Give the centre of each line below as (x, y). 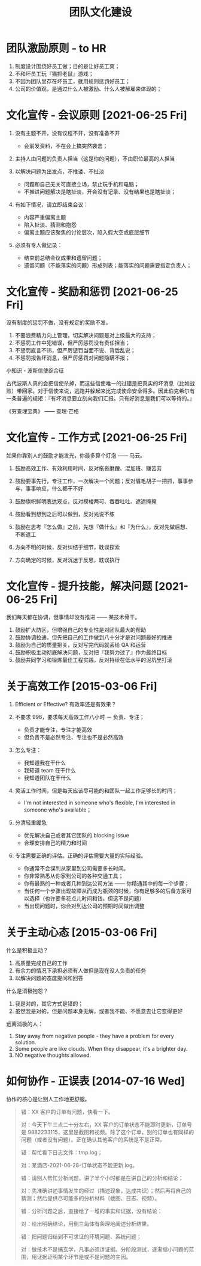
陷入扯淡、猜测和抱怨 (50, 225)
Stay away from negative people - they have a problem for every (95, 1036)
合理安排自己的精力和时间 (55, 843)
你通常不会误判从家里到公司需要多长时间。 (76, 868)
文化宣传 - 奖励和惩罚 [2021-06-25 (92, 292)
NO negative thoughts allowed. (53, 1055)
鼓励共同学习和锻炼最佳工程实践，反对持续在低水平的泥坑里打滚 (93, 659)
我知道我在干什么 (45, 763)
